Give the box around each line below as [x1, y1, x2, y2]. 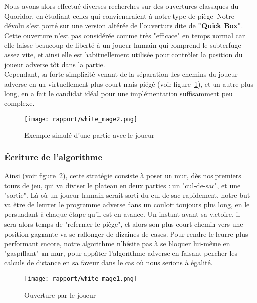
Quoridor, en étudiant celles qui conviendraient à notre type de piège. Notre [4, 10, 235, 21]
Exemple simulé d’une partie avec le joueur [24, 130, 155, 140]
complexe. [4, 98, 35, 108]
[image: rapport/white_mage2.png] [24, 115, 138, 123]
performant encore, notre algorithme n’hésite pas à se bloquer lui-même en [4, 238, 230, 249]
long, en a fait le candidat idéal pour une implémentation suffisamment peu [4, 88, 233, 99]
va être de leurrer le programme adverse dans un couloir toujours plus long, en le [4, 199, 250, 209]
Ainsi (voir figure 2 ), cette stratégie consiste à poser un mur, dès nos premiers [4, 170, 241, 180]
